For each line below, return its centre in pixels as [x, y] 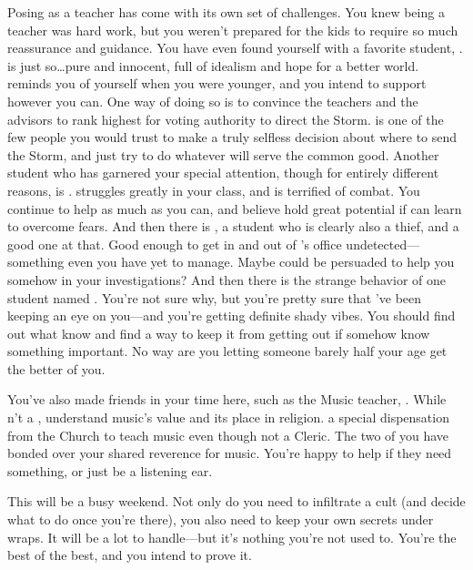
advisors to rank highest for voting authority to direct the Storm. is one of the [226, 119]
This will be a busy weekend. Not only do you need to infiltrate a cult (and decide [236, 501]
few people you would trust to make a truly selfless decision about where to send [232, 137]
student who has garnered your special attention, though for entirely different [223, 173]
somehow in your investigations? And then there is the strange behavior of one [226, 279]
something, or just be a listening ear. [110, 470]
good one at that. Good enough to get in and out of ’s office [175, 244]
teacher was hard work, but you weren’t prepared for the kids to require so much [233, 30]
